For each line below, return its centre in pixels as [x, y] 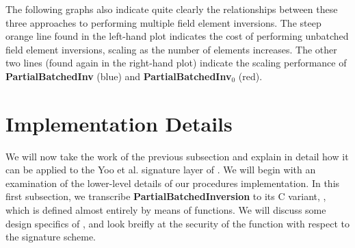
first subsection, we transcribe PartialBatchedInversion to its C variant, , [166, 196]
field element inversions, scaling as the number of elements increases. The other [171, 49]
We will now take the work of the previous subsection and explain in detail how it [177, 156]
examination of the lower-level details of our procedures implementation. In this [173, 183]
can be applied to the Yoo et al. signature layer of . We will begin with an [161, 170]
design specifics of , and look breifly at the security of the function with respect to [177, 223]
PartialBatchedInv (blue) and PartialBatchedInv [119, 76]
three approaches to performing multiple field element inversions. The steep [163, 22]
